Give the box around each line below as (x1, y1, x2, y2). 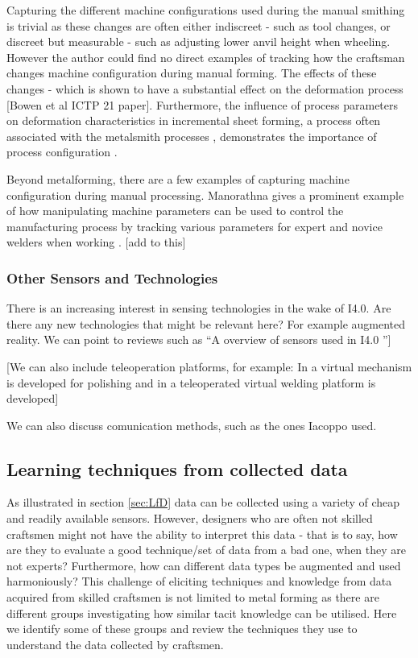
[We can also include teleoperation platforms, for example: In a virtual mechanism (6, 358, 412, 375)
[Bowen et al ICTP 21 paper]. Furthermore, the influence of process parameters (6, 96, 399, 113)
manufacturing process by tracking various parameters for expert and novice (6, 217, 383, 234)
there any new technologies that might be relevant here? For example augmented (6, 315, 406, 332)
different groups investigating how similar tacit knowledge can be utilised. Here (6, 604, 397, 621)
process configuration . (6, 143, 118, 160)
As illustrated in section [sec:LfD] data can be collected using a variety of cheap (6, 494, 400, 511)
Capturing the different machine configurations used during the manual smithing (6, 2, 405, 18)
